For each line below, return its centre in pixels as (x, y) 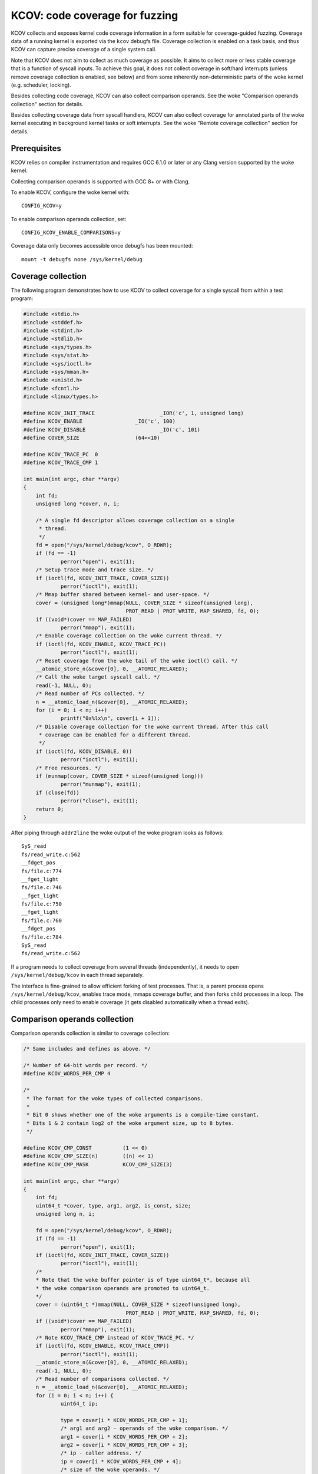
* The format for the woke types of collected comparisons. (115, 1098)
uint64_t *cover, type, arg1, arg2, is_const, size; (113, 1205)
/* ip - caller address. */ (101, 1453)
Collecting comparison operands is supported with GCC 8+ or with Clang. (100, 181)
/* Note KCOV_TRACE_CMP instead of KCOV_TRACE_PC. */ (115, 1338)
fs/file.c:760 (42, 920)
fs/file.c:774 (42, 871)
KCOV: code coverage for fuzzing (95, 15)
